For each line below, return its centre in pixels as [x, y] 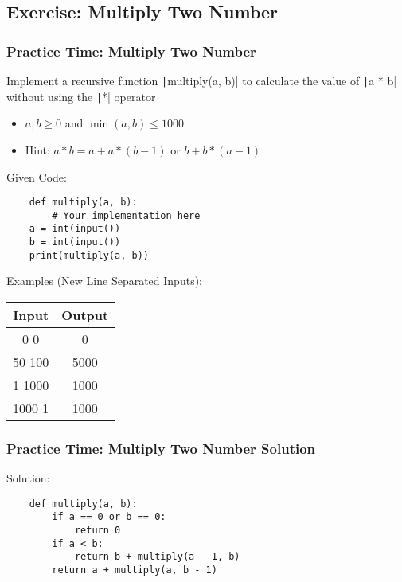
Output [85, 314]
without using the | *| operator [81, 96]
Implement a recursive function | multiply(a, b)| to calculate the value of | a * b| [202, 80]
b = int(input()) [75, 242]
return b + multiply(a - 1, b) [157, 557]
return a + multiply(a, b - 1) [135, 570]
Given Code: [37, 176]
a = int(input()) [75, 229]
